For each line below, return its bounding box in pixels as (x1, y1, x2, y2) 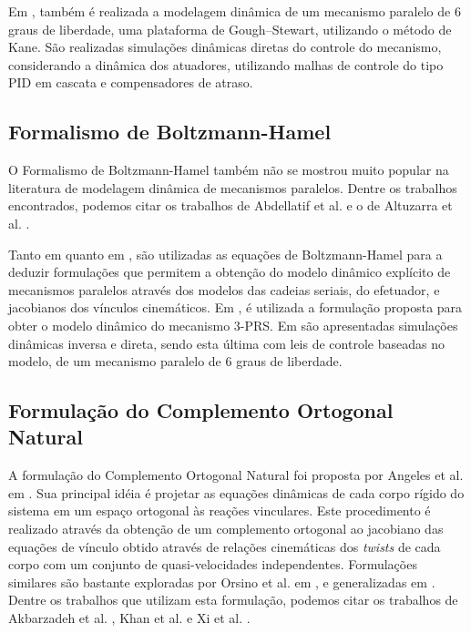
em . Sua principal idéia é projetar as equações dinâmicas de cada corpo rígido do (8, 483, 465, 502)
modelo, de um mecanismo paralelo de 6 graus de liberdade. (8, 352, 343, 371)
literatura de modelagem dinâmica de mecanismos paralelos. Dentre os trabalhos (8, 178, 457, 197)
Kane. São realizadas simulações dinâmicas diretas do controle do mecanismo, (8, 37, 442, 56)
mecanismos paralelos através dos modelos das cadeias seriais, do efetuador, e (8, 280, 440, 299)
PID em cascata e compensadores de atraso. (8, 73, 253, 92)
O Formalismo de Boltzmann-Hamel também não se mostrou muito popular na (8, 160, 449, 179)
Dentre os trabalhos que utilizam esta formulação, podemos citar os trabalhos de (8, 590, 458, 609)
